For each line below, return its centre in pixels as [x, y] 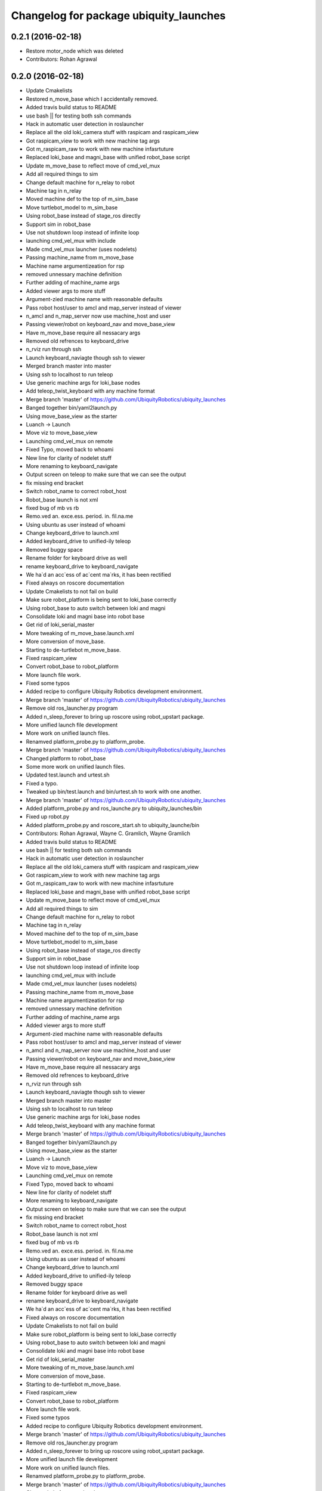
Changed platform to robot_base [66, 758]
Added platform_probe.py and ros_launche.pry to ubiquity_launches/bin [114, 808]
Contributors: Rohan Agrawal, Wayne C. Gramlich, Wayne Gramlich [108, 833]
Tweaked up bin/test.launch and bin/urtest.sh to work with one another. [114, 792]
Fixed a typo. [42, 783]
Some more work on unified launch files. [75, 767]
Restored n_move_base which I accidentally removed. [92, 99]
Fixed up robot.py [48, 816]
